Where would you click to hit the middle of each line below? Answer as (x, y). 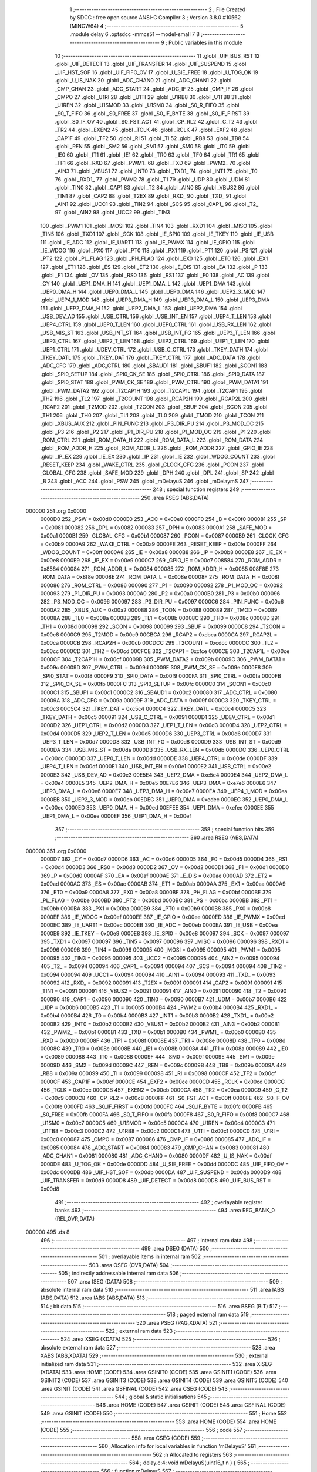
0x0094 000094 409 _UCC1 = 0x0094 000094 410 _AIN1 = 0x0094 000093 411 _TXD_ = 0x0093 (158, 974)
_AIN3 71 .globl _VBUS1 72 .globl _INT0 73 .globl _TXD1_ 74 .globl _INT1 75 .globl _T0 (156, 171)
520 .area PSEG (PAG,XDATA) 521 (177, 1322)
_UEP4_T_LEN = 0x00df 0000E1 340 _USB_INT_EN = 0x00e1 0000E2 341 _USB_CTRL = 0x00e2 (156, 767)
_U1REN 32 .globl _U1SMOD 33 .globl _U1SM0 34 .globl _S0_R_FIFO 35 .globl (147, 105)
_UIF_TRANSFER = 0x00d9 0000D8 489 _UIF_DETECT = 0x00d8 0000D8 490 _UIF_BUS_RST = (156, 1181)
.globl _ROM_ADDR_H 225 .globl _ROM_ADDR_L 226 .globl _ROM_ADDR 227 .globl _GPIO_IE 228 (157, 448)
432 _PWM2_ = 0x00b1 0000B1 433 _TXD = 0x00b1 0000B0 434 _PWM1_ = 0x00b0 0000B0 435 (158, 1032)
